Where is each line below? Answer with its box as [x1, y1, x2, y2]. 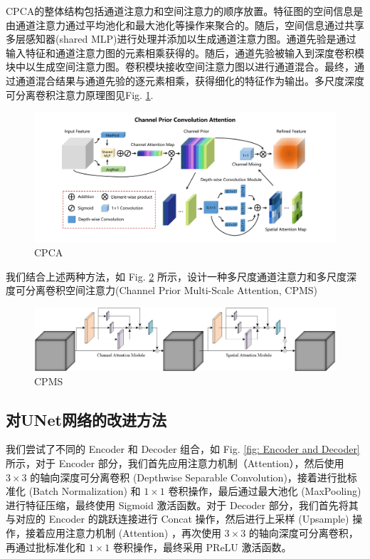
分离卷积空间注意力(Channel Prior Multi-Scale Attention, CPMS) [25, 283, 318, 298]
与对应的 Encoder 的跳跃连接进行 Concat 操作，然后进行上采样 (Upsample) [6, 511, 349, 526]
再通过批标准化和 [6, 539, 85, 554]
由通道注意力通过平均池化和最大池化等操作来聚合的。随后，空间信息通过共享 [6, 17, 364, 32]
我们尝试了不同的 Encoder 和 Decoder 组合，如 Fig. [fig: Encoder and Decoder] [6, 442, 360, 456]
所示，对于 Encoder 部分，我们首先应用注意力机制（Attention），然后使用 [6, 455, 344, 470]
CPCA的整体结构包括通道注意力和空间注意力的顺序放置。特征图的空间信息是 [6, 4, 364, 18]
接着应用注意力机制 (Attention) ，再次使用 [25, 525, 221, 540]
